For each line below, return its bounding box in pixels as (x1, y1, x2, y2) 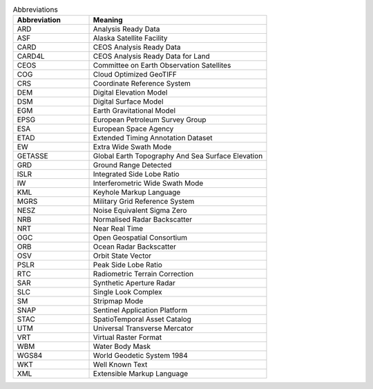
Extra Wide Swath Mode (93, 142, 172, 152)
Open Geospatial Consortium (93, 233, 188, 243)
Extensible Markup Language (93, 369, 189, 379)
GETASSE (17, 151, 48, 161)
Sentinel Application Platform (93, 305, 188, 315)
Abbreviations (12, 5, 58, 15)
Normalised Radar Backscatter (93, 215, 193, 225)
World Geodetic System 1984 (93, 351, 188, 361)
